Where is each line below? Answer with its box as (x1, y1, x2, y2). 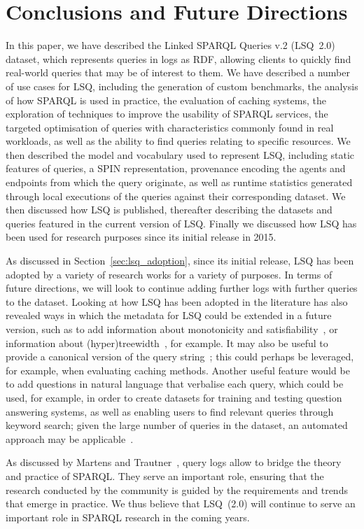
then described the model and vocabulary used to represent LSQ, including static (6, 147, 355, 162)
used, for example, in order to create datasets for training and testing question (6, 390, 342, 404)
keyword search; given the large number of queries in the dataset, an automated (6, 418, 348, 432)
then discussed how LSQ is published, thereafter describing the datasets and (6, 202, 332, 217)
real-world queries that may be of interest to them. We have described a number (6, 65, 350, 80)
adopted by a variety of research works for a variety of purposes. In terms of (6, 267, 332, 281)
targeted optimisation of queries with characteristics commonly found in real (6, 120, 334, 134)
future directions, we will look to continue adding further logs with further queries (6, 281, 358, 295)
